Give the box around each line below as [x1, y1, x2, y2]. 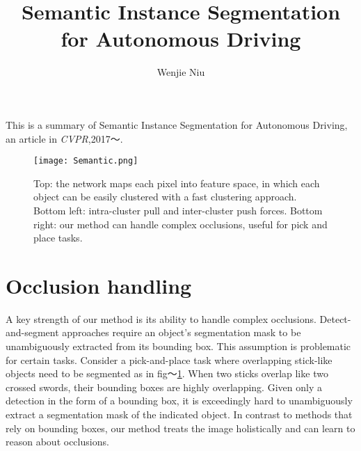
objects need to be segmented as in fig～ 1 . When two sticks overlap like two [6, 366, 328, 381]
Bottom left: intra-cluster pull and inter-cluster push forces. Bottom [33, 203, 323, 217]
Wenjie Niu [157, 65, 205, 79]
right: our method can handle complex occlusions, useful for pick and [33, 216, 328, 231]
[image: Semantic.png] [33, 156, 138, 166]
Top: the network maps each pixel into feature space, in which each [33, 175, 320, 190]
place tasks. [33, 230, 83, 245]
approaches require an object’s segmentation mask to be [62, 325, 301, 340]
